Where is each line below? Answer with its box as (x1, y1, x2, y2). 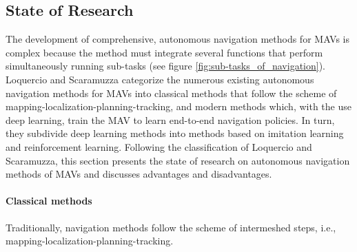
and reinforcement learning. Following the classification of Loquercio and (6, 139, 312, 154)
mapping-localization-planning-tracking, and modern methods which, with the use (6, 99, 351, 114)
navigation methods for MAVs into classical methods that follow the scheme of (6, 85, 337, 100)
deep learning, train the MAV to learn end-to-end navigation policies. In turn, (6, 112, 335, 127)
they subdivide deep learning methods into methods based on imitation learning (6, 126, 344, 140)
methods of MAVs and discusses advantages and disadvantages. (6, 167, 272, 181)
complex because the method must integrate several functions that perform (6, 45, 323, 59)
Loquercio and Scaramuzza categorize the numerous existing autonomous (6, 72, 314, 86)
